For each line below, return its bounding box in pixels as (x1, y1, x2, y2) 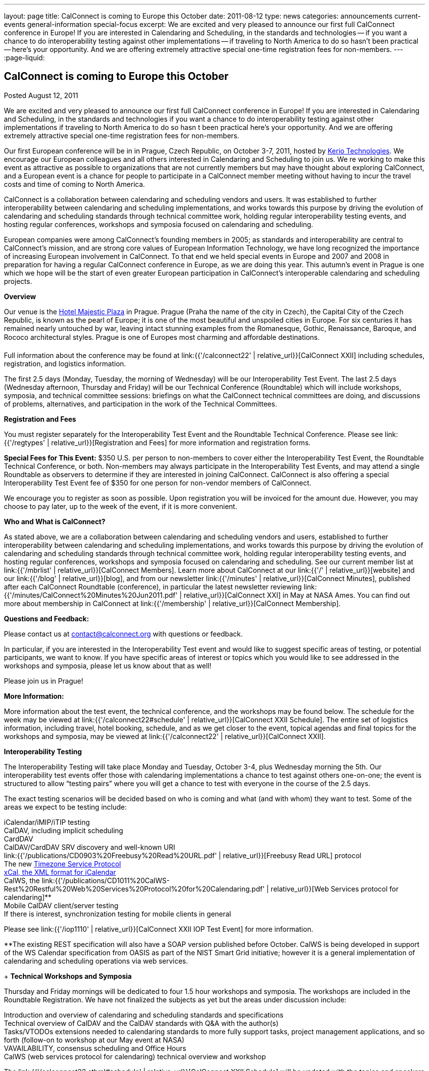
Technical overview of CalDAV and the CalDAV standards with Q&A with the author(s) (4, 1019, 279, 1027)
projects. (4, 277, 32, 285)
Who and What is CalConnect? (4, 517, 106, 526)
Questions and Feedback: (4, 614, 89, 623)
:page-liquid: (4, 53, 45, 62)
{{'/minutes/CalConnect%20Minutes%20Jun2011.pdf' (4, 590, 178, 599)
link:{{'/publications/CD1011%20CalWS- (42, 876, 170, 885)
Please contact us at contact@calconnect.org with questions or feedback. (4, 629, 243, 638)
